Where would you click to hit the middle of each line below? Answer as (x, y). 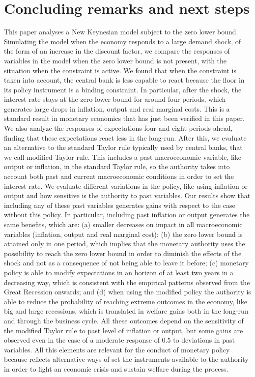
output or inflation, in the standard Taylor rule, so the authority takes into (117, 166)
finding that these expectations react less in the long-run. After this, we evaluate (125, 137)
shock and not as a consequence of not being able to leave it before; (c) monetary (127, 263)
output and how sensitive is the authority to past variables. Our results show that (127, 195)
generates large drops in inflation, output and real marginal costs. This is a (117, 108)
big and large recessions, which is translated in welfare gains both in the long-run (126, 311)
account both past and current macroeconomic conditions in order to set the (119, 176)
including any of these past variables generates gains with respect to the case (120, 205)
